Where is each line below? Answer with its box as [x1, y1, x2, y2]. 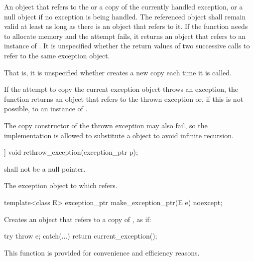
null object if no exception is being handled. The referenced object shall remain [4, 11, 246, 21]
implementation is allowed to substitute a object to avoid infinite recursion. [4, 130, 234, 140]
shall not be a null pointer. [4, 163, 86, 174]
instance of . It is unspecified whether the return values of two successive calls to [4, 40, 250, 51]
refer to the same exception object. [4, 50, 110, 60]
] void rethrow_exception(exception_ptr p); [4, 147, 138, 157]
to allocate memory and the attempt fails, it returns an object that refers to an [4, 30, 246, 41]
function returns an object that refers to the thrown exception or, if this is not [4, 93, 244, 104]
